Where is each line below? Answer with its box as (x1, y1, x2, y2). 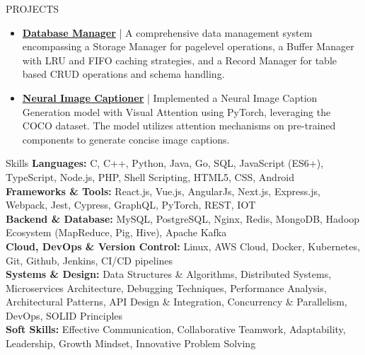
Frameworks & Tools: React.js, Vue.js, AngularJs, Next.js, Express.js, (6, 183, 320, 198)
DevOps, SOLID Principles (6, 308, 123, 322)
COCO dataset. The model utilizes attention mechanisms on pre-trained (22, 118, 336, 133)
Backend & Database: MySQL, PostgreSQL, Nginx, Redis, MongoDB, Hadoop (6, 211, 360, 226)
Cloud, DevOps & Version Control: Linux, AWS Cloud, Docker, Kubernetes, (6, 238, 360, 253)
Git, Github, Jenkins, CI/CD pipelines (6, 252, 173, 267)
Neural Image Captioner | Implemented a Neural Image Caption (22, 90, 318, 105)
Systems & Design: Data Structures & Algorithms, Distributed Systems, (6, 267, 332, 281)
